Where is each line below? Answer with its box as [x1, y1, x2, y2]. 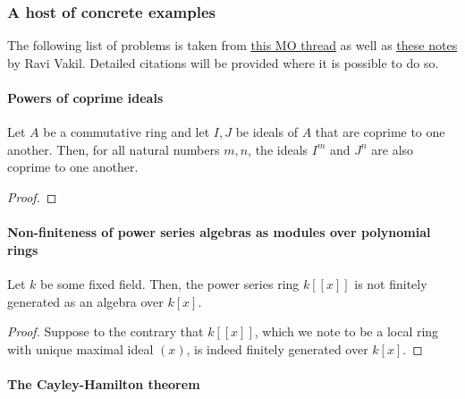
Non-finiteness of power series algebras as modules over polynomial [7, 223, 431, 242]
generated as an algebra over [7, 292, 164, 310]
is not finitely [354, 274, 427, 293]
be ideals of [235, 123, 298, 141]
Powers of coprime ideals [7, 89, 164, 106]
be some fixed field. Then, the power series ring [40, 274, 300, 293]
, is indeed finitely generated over [186, 339, 368, 358]
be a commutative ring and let [43, 123, 210, 141]
